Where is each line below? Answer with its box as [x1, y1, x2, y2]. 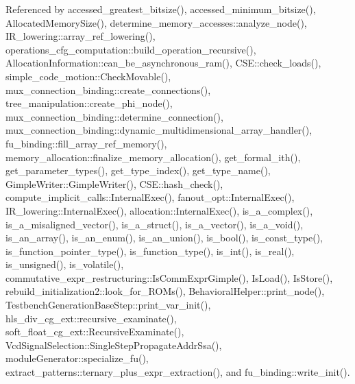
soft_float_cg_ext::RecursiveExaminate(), [5, 324, 184, 339]
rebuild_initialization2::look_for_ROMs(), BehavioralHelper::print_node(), [5, 284, 325, 298]
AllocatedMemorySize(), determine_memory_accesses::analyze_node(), [5, 15, 307, 29]
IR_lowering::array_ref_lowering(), [5, 29, 156, 43]
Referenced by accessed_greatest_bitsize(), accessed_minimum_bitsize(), [5, 2, 316, 16]
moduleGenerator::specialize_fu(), [5, 351, 149, 365]
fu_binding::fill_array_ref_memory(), [5, 136, 167, 150]
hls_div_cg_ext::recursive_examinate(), [5, 311, 177, 325]
